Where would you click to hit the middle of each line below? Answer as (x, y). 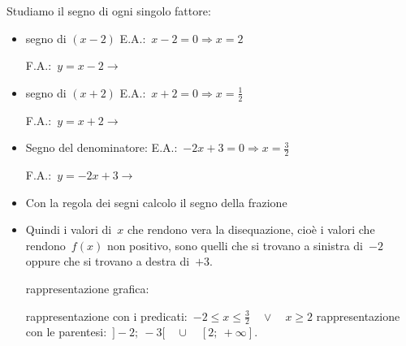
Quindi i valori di (69, 229)
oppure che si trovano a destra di (108, 261)
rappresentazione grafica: (87, 288)
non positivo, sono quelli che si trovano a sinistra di (235, 245)
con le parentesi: (66, 332)
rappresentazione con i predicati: (106, 316)
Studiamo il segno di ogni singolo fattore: (109, 11)
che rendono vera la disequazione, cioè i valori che (251, 229)
